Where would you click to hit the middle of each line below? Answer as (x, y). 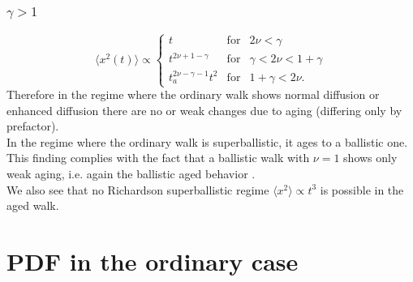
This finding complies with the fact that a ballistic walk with (158, 158)
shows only (370, 158)
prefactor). (33, 126)
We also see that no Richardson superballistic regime (138, 189)
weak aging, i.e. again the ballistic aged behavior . (131, 174)
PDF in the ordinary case (153, 261)
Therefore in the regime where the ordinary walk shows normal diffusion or (193, 94)
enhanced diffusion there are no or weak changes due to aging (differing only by (204, 110)
